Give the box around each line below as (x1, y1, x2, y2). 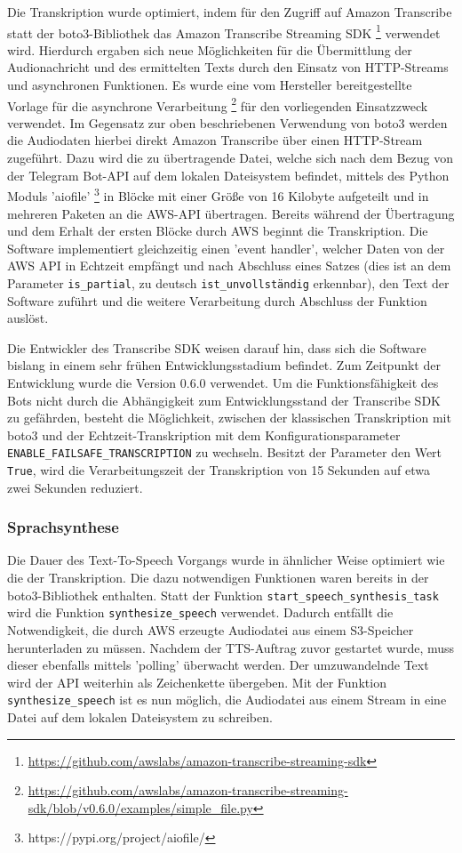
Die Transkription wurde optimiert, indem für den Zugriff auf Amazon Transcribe (7, 3, 452, 20)
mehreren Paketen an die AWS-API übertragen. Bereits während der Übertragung (7, 204, 455, 222)
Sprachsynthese (7, 516, 119, 538)
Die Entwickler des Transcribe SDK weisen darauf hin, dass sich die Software (7, 338, 426, 357)
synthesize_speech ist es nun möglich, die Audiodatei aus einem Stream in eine (7, 690, 447, 709)
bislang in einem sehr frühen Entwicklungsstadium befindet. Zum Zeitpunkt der (7, 356, 441, 374)
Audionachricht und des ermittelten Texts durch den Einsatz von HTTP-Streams (7, 58, 449, 76)
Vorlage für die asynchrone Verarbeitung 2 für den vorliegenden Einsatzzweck (7, 93, 428, 115)
